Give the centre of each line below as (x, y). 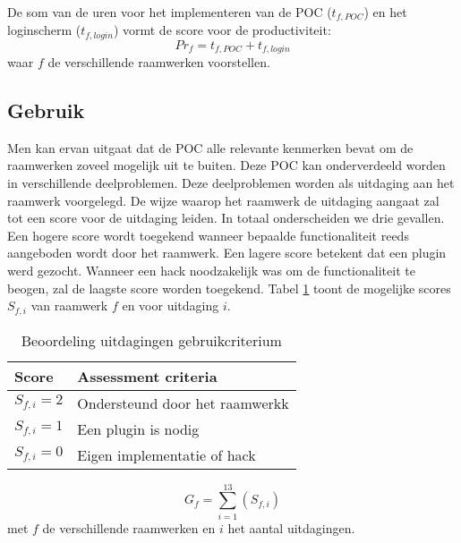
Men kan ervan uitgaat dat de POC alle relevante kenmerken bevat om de (210, 147)
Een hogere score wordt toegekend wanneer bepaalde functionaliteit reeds (208, 235)
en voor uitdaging (171, 305)
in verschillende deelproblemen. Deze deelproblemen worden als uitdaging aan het (231, 182)
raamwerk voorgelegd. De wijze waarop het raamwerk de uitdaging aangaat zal (223, 200)
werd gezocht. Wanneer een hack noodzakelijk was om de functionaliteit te (211, 270)
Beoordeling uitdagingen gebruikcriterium (151, 340)
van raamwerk (69, 305)
